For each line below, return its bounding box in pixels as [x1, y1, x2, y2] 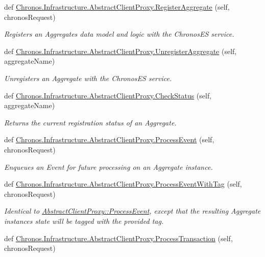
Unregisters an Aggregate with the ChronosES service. [4, 72, 172, 83]
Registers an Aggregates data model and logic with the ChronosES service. [4, 29, 234, 39]
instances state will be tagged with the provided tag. [4, 215, 164, 226]
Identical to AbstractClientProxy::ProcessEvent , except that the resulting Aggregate [4, 205, 261, 216]
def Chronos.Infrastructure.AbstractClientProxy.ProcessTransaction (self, [4, 233, 233, 243]
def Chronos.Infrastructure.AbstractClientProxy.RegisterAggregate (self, [4, 2, 230, 12]
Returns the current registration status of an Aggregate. [4, 117, 177, 127]
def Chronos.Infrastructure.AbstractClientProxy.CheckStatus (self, [4, 90, 212, 100]
